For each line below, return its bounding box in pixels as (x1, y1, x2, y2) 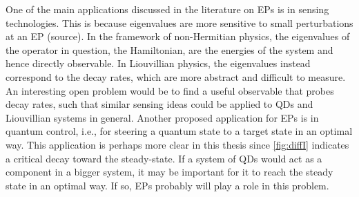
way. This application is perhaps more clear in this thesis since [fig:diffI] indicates (6, 137, 349, 151)
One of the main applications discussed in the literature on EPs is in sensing (6, 2, 329, 16)
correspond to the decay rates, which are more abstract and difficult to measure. (6, 69, 346, 84)
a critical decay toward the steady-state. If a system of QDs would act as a (6, 151, 322, 165)
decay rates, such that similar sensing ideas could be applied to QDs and (6, 97, 313, 111)
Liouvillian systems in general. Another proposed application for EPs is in (6, 110, 319, 124)
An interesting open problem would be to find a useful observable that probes (6, 83, 334, 97)
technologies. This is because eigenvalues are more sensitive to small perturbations (6, 15, 353, 30)
